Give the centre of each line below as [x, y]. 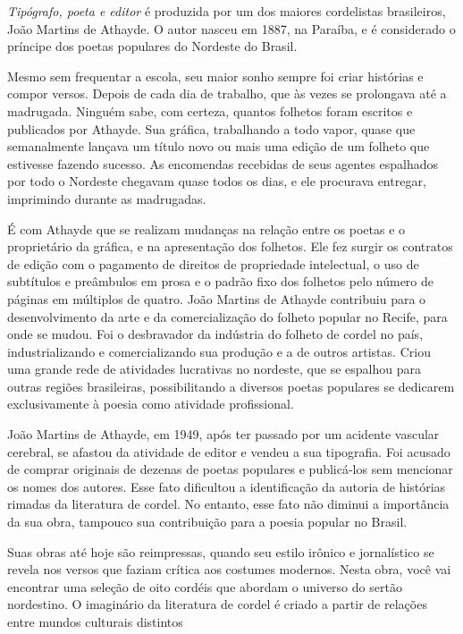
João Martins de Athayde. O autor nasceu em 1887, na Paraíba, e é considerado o [231, 28]
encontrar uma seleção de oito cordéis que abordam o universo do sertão [205, 586]
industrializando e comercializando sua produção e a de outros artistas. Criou [219, 351]
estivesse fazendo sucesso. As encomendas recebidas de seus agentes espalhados [223, 163]
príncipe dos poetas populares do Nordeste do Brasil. [152, 46]
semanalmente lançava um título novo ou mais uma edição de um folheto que [219, 146]
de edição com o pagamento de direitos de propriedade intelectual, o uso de [213, 263]
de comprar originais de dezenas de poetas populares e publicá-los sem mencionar [230, 469]
